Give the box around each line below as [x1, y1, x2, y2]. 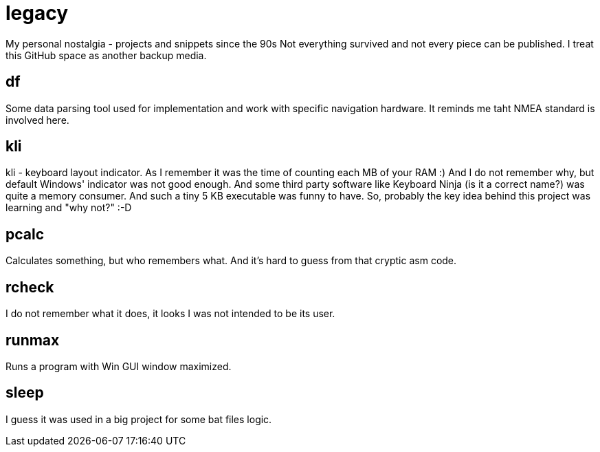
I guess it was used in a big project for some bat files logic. [5, 413, 272, 425]
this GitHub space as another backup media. [5, 49, 207, 61]
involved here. [5, 114, 69, 126]
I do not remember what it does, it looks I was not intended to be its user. [5, 308, 335, 320]
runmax [5, 331, 60, 349]
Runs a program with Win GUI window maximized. [5, 360, 232, 372]
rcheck [5, 278, 54, 296]
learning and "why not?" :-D [5, 202, 132, 214]
